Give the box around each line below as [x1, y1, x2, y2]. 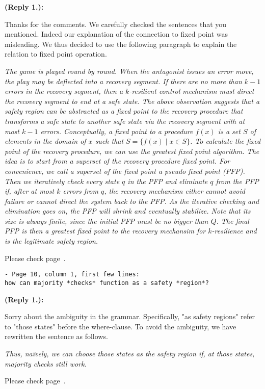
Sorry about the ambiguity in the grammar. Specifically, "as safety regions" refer [5, 311, 255, 322]
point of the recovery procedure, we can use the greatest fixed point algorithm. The [5, 145, 259, 156]
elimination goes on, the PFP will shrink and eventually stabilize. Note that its [5, 205, 251, 216]
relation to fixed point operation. [5, 48, 107, 59]
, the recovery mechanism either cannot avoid [104, 186, 245, 196]
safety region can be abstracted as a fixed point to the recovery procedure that [5, 106, 243, 116]
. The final [216, 215, 249, 226]
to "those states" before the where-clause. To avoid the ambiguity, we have [5, 321, 236, 331]
